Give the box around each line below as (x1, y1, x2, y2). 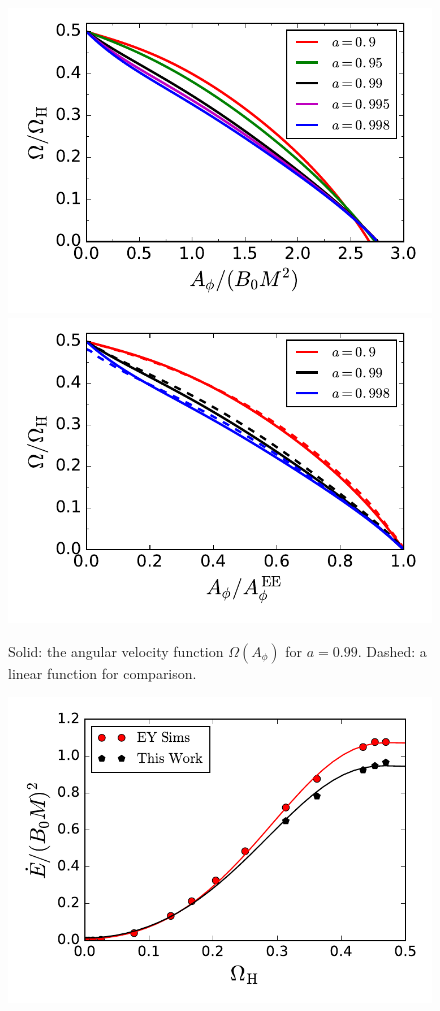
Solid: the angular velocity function (8, 640, 224, 661)
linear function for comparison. (8, 662, 197, 683)
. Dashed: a (357, 640, 427, 661)
